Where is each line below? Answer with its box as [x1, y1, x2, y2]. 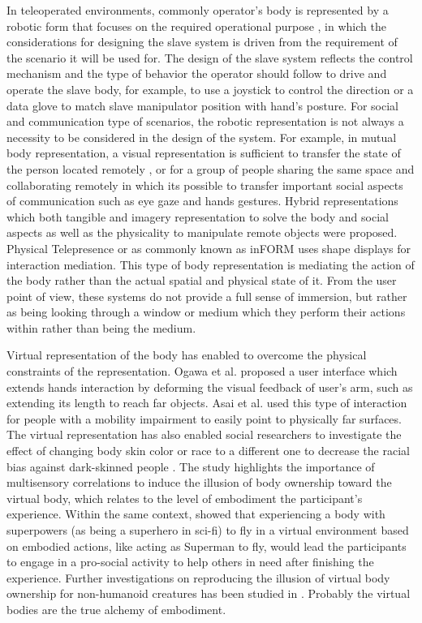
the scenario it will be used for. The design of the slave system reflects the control [6, 49, 413, 66]
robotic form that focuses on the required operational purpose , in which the [6, 17, 386, 34]
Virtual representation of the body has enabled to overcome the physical [6, 346, 367, 363]
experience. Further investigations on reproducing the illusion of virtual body [6, 569, 390, 586]
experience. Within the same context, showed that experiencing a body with [6, 505, 385, 522]
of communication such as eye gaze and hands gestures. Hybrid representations [6, 192, 398, 209]
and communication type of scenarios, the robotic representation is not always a [6, 113, 404, 130]
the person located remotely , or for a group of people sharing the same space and [6, 160, 415, 177]
